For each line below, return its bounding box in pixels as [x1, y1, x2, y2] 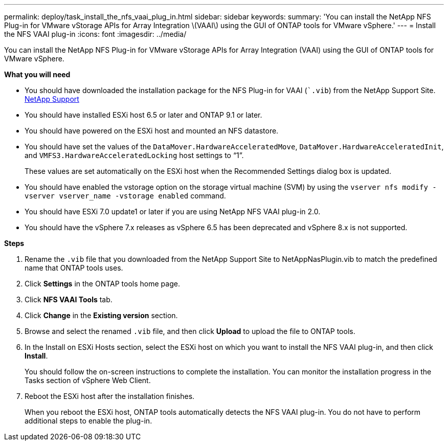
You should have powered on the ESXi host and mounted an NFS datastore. [25, 126, 279, 135]
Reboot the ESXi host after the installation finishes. [25, 392, 195, 400]
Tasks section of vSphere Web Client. [25, 376, 151, 385]
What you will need [4, 70, 71, 79]
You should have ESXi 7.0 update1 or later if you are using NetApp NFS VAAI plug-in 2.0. [25, 207, 321, 216]
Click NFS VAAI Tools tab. [25, 295, 113, 304]
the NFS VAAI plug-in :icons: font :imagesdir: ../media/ [4, 30, 187, 38]
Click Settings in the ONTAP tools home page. [25, 279, 180, 288]
